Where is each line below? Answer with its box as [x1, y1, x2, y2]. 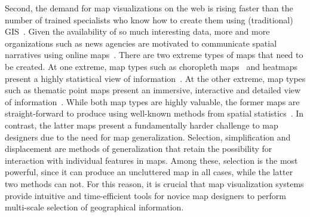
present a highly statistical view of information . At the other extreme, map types [5, 72, 306, 84]
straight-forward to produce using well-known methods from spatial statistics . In [5, 107, 304, 120]
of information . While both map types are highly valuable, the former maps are [5, 95, 300, 108]
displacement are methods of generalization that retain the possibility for [5, 142, 272, 155]
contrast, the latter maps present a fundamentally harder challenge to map [5, 118, 278, 131]
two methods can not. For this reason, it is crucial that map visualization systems [5, 177, 304, 190]
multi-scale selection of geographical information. [5, 201, 184, 213]
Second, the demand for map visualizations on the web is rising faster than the [5, 2, 293, 14]
